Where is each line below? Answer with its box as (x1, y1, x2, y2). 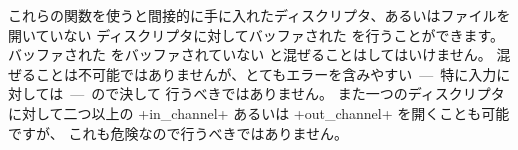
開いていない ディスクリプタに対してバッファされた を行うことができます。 (8, 24, 505, 45)
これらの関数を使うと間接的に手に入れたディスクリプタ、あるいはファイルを (8, 5, 511, 25)
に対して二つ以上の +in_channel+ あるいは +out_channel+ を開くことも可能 (8, 102, 510, 123)
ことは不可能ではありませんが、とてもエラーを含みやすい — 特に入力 (35, 63, 497, 84)
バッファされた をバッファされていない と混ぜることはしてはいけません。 (8, 44, 492, 65)
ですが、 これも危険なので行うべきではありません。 (8, 122, 348, 143)
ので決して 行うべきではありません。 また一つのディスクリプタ (91, 83, 505, 104)
